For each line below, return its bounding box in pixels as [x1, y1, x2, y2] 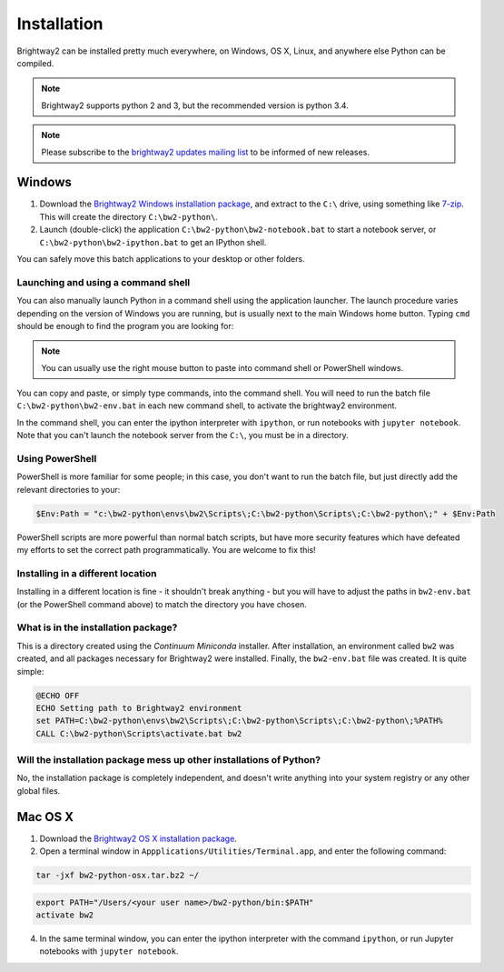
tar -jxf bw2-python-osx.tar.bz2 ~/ [35, 870, 200, 881]
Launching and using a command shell [16, 276, 191, 288]
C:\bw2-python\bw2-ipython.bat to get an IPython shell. [39, 236, 267, 247]
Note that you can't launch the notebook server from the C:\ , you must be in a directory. [16, 430, 349, 441]
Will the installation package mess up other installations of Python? [16, 754, 321, 767]
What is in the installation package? [16, 621, 178, 634]
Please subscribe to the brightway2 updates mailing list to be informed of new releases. [41, 146, 370, 157]
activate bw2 [35, 910, 94, 920]
